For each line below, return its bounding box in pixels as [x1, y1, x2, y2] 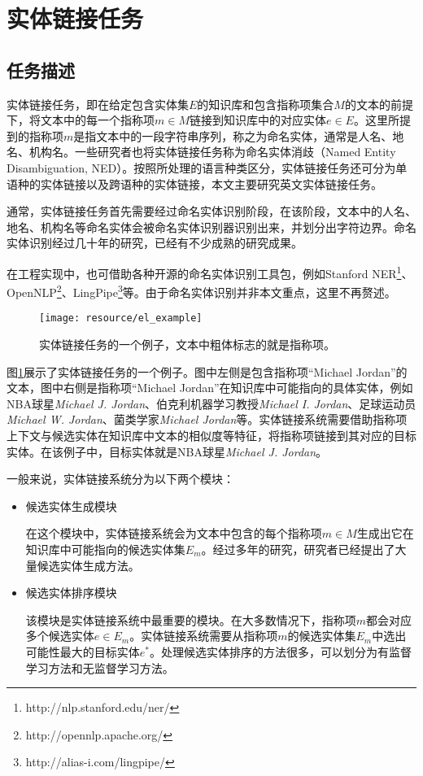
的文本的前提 [344, 95, 413, 112]
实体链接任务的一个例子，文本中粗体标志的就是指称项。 [39, 336, 335, 353]
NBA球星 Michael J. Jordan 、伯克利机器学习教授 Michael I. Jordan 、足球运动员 [7, 395, 416, 412]
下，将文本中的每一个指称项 [7, 111, 155, 129]
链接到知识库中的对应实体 [189, 111, 326, 129]
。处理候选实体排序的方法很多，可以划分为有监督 [150, 643, 412, 660]
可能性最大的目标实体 [25, 643, 140, 660]
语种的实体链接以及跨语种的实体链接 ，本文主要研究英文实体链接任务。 [7, 175, 382, 192]
